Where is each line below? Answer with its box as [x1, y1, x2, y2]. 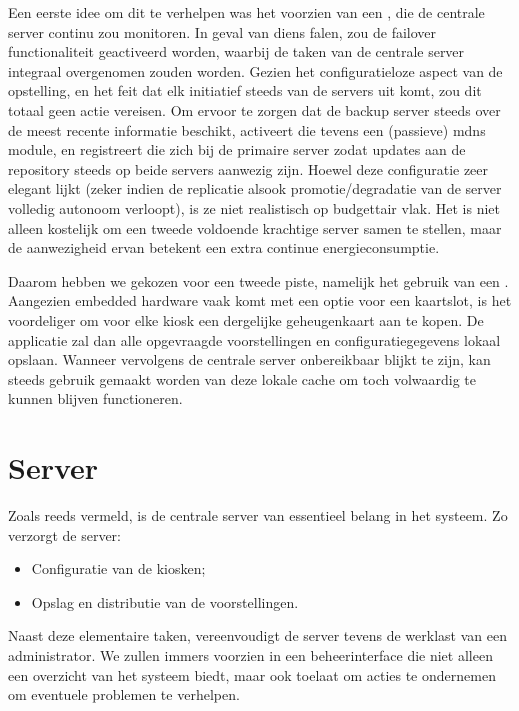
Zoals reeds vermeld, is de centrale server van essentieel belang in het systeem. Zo [8, 505, 508, 525]
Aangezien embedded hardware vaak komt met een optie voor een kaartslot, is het [8, 290, 512, 311]
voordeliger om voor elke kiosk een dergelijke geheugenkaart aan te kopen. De [8, 309, 484, 330]
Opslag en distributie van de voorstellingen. [31, 591, 299, 612]
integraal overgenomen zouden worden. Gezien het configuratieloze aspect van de [8, 60, 503, 81]
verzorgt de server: [8, 524, 121, 545]
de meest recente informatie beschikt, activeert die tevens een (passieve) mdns [8, 119, 486, 140]
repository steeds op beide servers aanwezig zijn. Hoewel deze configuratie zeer [8, 158, 489, 179]
